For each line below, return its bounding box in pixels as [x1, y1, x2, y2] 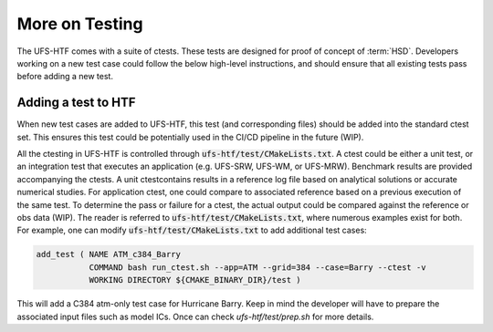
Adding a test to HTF [16, 95, 136, 110]
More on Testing [16, 14, 143, 34]
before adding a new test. [16, 71, 114, 82]
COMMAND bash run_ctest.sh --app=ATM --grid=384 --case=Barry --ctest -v [89, 262, 426, 273]
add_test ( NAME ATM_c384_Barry [36, 249, 182, 260]
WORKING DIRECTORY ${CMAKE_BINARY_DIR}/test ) [89, 275, 301, 285]
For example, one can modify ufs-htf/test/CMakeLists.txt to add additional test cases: [16, 224, 367, 236]
